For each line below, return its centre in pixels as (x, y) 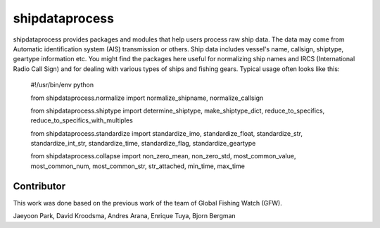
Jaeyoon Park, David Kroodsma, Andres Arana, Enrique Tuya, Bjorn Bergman (124, 216)
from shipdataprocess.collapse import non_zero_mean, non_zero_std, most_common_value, (163, 156)
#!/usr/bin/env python (62, 85)
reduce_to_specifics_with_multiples (82, 120)
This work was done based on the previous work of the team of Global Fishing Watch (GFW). (148, 203)
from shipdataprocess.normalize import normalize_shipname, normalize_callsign (147, 98)
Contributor (39, 186)
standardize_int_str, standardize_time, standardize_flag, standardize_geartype (143, 144)
